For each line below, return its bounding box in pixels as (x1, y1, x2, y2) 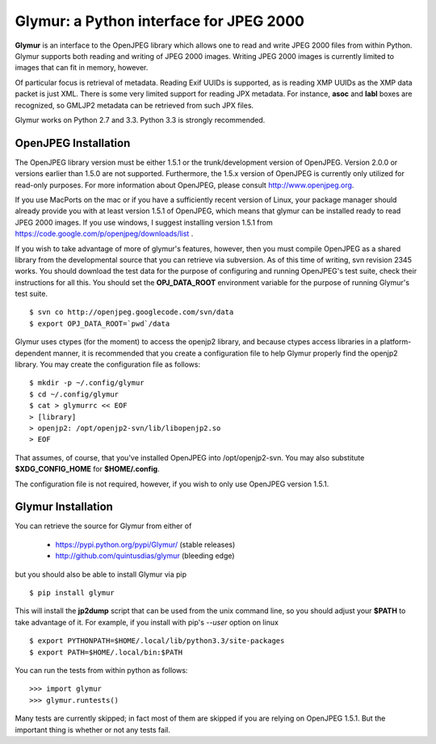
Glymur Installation (15, 500, 113, 514)
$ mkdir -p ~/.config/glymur (29, 378, 145, 388)
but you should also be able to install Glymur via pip (15, 570, 187, 579)
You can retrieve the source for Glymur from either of (15, 521, 192, 531)
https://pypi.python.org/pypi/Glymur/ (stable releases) (55, 540, 236, 549)
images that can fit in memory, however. (15, 63, 149, 73)
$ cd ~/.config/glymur (29, 389, 119, 399)
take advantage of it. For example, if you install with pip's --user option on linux (15, 617, 279, 627)
